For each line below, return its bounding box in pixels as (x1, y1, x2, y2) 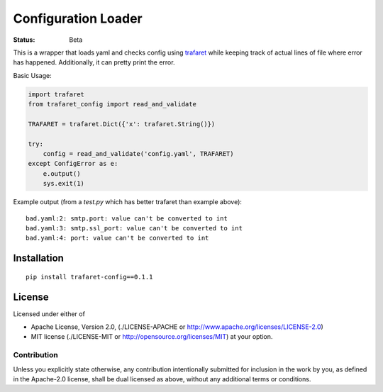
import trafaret (28, 90, 85, 99)
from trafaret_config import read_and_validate (28, 100, 196, 108)
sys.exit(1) (43, 179, 85, 188)
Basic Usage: (13, 71, 52, 79)
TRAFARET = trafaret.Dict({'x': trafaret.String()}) (28, 120, 216, 128)
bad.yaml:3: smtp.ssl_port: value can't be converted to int (26, 224, 243, 232)
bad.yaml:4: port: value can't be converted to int (26, 234, 209, 242)
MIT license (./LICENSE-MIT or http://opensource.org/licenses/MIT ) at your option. (30, 332, 273, 341)
